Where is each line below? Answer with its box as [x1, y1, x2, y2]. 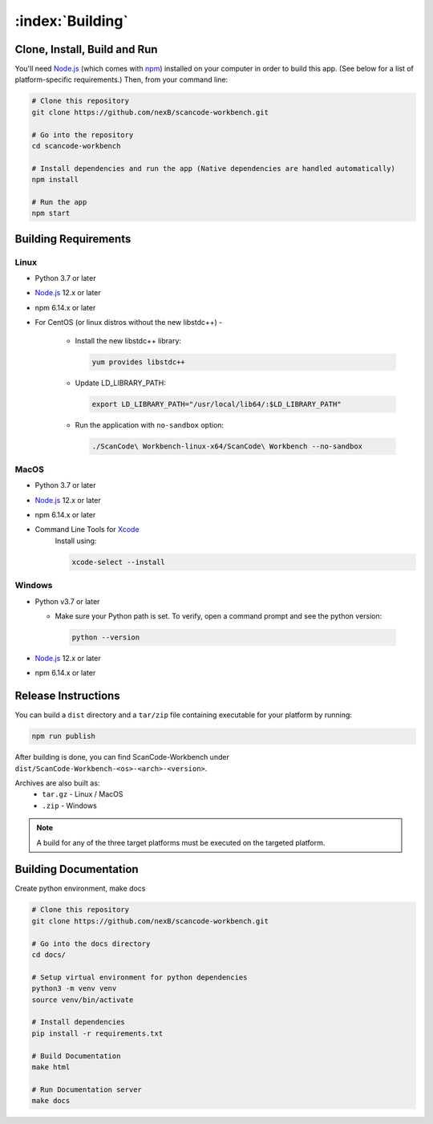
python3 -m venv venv [31, 984, 117, 993]
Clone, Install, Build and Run [14, 43, 158, 56]
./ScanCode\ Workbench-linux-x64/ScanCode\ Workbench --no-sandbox [91, 441, 363, 451]
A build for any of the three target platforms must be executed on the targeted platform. [36, 838, 326, 847]
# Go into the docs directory [31, 939, 151, 948]
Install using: [55, 536, 97, 546]
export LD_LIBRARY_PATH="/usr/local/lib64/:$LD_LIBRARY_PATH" [91, 400, 342, 408]
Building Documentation [14, 862, 140, 876]
